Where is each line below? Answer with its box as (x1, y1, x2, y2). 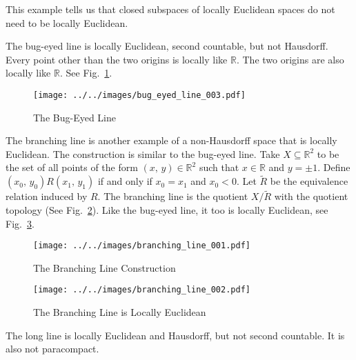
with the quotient (274, 189, 348, 203)
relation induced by (6, 189, 88, 203)
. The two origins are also (236, 52, 344, 66)
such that (199, 160, 239, 174)
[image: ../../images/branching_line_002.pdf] (33, 285, 250, 295)
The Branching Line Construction (33, 260, 176, 274)
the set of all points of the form (6, 160, 138, 174)
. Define (317, 160, 350, 174)
